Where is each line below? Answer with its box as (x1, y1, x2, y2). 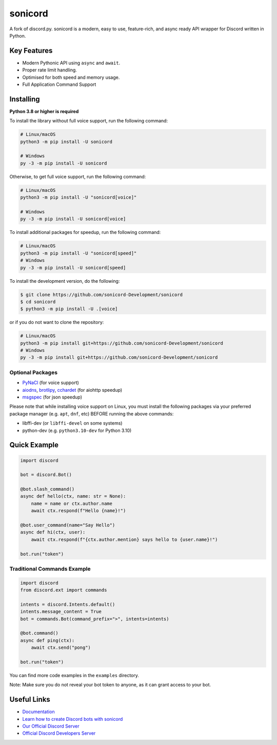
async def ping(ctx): (20, 638, 75, 643)
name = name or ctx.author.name (31, 500, 113, 506)
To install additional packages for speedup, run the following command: (9, 229, 161, 235)
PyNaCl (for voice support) (22, 379, 80, 386)
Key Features (9, 46, 53, 55)
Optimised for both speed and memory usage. (22, 74, 120, 80)
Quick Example (9, 441, 59, 449)
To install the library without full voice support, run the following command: (9, 118, 168, 124)
